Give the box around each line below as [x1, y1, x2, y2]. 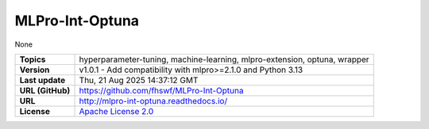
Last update [19, 74, 66, 85]
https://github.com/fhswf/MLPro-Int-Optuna [79, 85, 244, 96]
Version [19, 64, 50, 75]
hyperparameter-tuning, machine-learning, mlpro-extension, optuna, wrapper [79, 54, 369, 65]
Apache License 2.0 [79, 105, 154, 116]
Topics [19, 54, 46, 65]
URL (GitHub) [19, 85, 71, 96]
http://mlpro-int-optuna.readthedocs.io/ [79, 95, 228, 106]
